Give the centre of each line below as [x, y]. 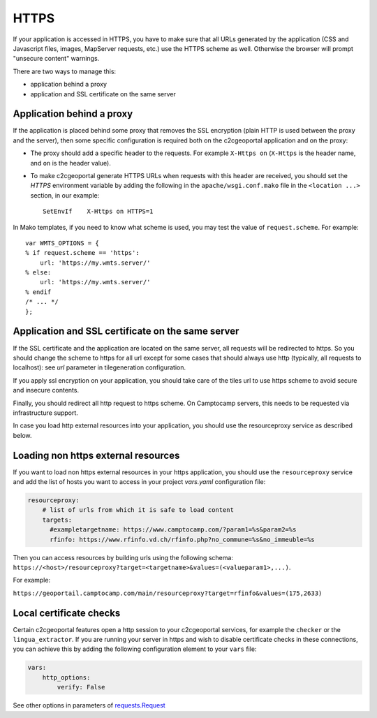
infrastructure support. [45, 413]
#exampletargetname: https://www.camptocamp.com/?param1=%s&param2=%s [173, 530]
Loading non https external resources [96, 455]
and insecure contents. [46, 390]
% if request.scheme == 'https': [82, 253]
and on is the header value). [71, 163]
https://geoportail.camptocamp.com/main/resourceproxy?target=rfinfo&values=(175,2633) [168, 593]
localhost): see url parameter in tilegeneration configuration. [99, 367]
